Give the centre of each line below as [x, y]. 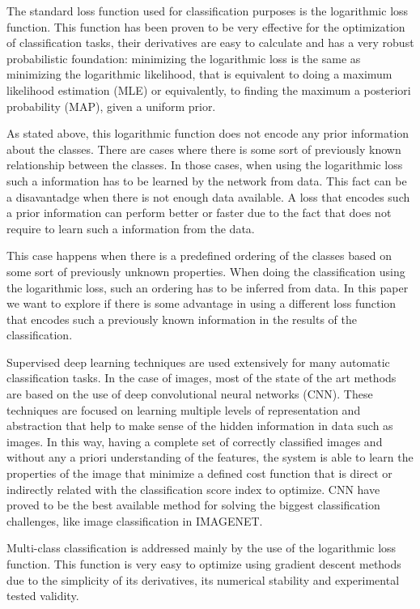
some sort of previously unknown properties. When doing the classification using [206, 271]
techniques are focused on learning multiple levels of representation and [184, 409]
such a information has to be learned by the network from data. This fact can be [207, 180]
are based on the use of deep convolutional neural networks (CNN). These [190, 394]
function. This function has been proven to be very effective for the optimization [206, 26]
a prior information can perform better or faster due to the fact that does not [199, 213]
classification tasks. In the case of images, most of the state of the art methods [202, 378]
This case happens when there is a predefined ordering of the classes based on [199, 256]
